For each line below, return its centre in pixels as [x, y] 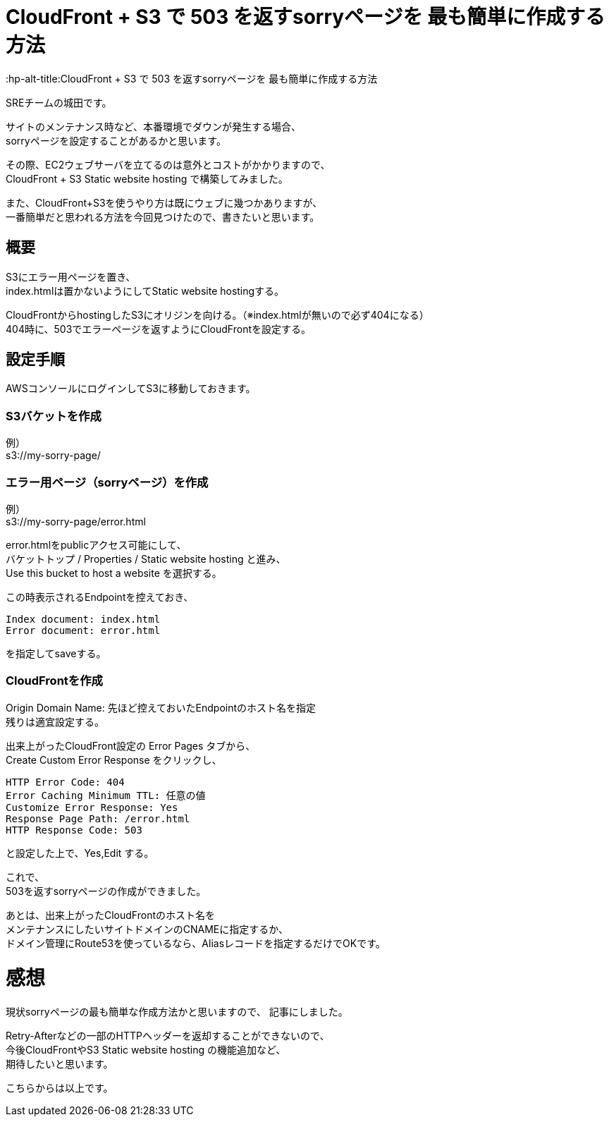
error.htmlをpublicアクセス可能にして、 [96, 544]
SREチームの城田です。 [59, 102]
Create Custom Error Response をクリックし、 [114, 760]
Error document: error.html [83, 630]
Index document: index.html [83, 619]
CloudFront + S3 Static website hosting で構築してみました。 [147, 178]
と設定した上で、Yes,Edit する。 [80, 853]
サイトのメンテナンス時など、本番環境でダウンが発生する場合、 [154, 126]
